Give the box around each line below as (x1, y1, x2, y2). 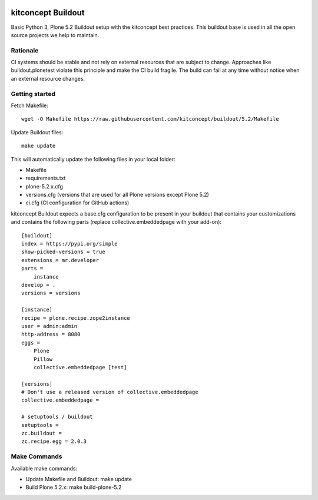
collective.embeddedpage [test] (33, 364, 127, 370)
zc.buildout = (21, 430, 62, 437)
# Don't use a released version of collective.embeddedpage (21, 389, 198, 396)
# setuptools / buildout (21, 413, 93, 420)
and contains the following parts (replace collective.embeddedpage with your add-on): (11, 218, 222, 226)
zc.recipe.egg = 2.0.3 (21, 438, 87, 445)
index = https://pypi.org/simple (21, 240, 118, 247)
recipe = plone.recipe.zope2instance (21, 314, 131, 321)
